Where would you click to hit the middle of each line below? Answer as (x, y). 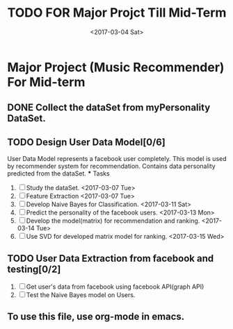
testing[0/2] (34, 269)
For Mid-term (46, 82)
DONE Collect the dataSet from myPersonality (109, 108)
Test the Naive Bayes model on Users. (81, 295)
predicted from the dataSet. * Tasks (58, 174)
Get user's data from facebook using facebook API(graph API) (115, 287)
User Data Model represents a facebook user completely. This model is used (117, 159)
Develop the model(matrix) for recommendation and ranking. (113, 221)
